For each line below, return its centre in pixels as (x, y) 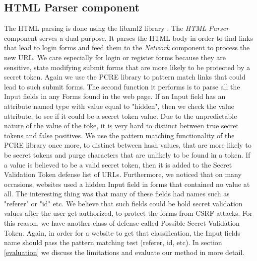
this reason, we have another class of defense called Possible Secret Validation (122, 223)
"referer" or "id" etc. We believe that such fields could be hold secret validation (123, 203)
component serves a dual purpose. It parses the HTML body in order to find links (128, 38)
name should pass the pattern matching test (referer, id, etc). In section (113, 242)
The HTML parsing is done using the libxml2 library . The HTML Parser (117, 28)
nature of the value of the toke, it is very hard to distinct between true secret (121, 126)
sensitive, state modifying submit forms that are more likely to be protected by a (127, 67)
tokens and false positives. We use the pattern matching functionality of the (119, 135)
